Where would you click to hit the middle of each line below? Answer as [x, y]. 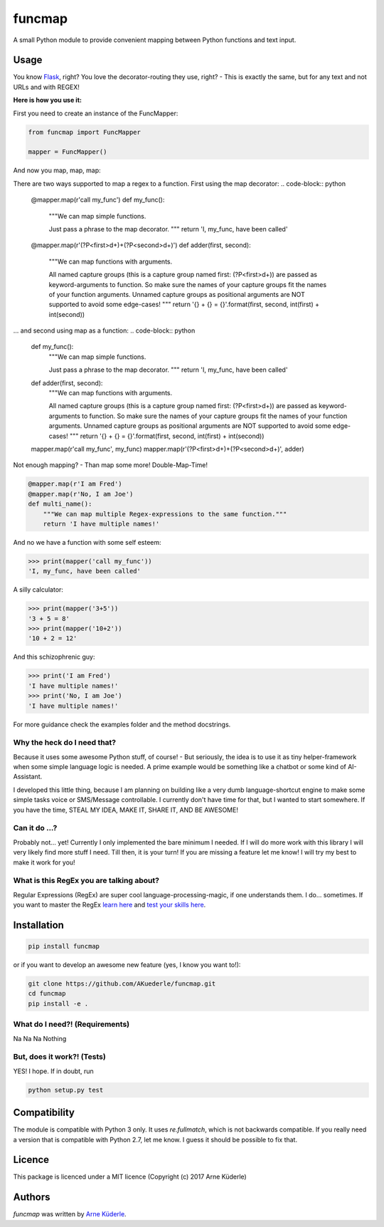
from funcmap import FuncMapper [85, 132]
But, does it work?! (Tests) [59, 1057]
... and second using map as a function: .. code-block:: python [104, 330]
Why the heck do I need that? [65, 743]
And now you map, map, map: [57, 170]
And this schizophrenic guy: [54, 657]
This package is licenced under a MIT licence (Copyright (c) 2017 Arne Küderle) [130, 1177]
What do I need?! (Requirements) [71, 1024]
